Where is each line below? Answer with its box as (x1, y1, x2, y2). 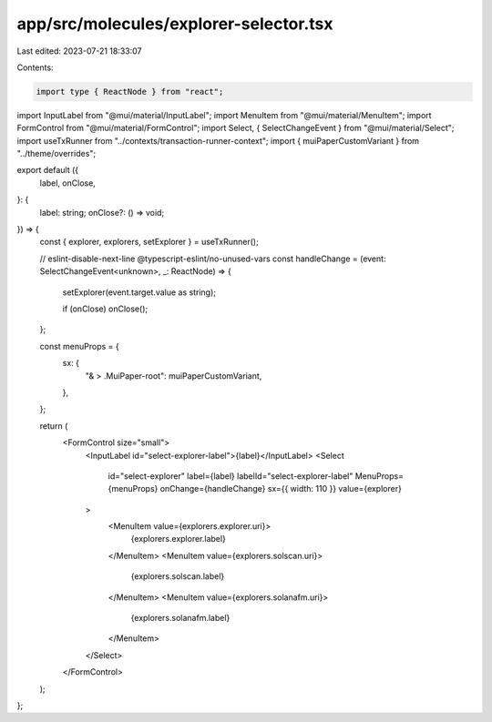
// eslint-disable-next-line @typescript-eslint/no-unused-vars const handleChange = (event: (39, 253, 386, 264)
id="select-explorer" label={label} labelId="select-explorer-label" (108, 470, 354, 482)
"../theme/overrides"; (16, 148, 97, 159)
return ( (39, 420, 68, 432)
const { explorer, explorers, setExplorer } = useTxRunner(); (39, 237, 259, 248)
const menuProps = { (39, 341, 119, 351)
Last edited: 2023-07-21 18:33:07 (16, 46, 142, 56)
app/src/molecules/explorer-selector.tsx (16, 14, 333, 34)
